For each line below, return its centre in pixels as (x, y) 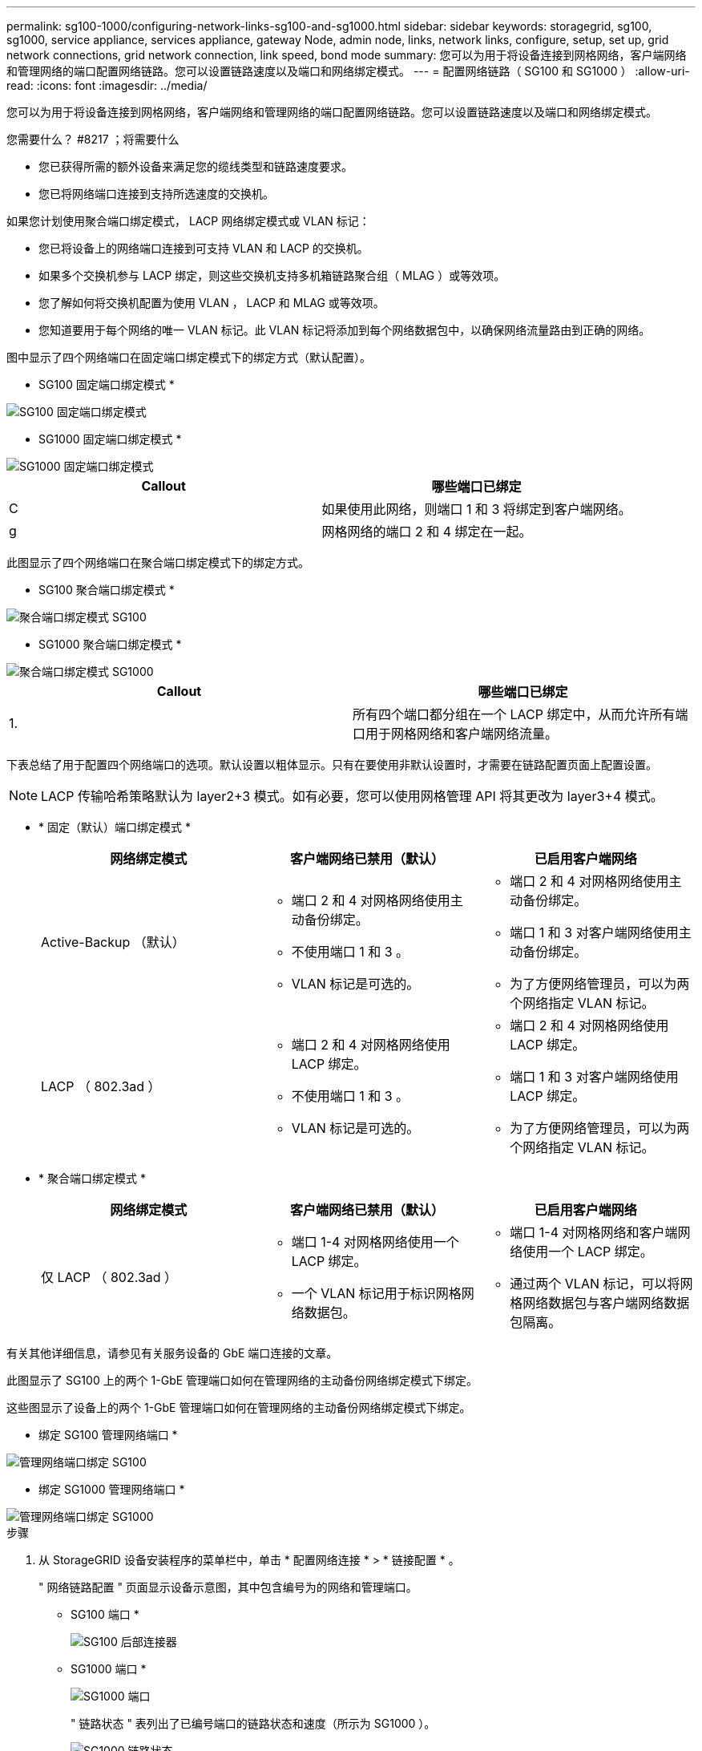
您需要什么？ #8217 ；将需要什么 (93, 139)
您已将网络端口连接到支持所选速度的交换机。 (156, 194)
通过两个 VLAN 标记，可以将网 (601, 1284)
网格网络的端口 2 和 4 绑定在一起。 (427, 532)
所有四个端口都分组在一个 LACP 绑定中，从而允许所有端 (520, 714)
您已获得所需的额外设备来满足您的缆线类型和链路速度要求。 (196, 166)
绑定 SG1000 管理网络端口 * (112, 1489)
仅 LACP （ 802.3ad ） (109, 1277)
